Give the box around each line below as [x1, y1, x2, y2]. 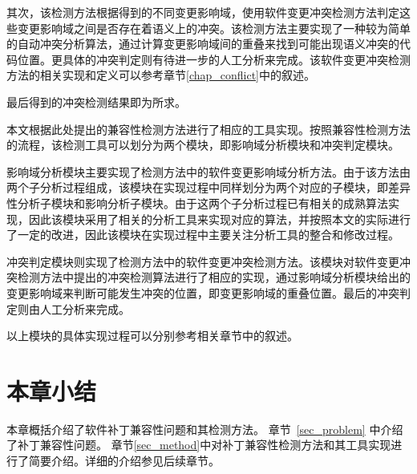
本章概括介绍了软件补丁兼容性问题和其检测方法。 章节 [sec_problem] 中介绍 [6, 420, 403, 437]
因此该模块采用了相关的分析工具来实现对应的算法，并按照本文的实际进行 [28, 210, 411, 227]
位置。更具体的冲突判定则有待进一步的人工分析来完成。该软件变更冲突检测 [17, 51, 411, 67]
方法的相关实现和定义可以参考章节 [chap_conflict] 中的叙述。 [6, 67, 316, 83]
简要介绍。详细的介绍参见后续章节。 [28, 452, 220, 468]
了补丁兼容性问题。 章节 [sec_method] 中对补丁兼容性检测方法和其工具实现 [6, 436, 391, 453]
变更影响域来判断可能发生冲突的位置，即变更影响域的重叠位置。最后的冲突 [6, 284, 399, 301]
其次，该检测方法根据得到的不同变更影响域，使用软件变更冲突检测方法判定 [6, 4, 399, 20]
